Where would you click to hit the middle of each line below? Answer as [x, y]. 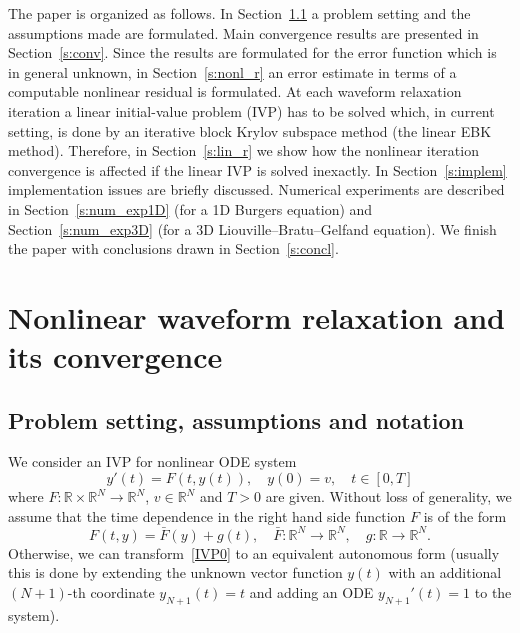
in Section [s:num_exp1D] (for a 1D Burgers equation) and [190, 208]
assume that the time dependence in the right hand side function [207, 515]
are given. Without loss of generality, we [388, 496]
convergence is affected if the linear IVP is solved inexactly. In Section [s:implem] [257, 169]
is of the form [465, 515]
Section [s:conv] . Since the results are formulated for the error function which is [252, 52]
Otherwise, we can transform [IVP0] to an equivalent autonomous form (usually [254, 552]
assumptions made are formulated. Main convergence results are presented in [243, 32]
